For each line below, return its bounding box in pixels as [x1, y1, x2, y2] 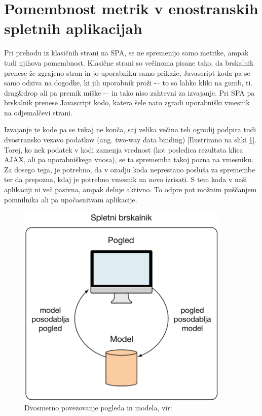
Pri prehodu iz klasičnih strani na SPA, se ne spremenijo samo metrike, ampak [4, 47, 249, 58]
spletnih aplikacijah [4, 18, 142, 39]
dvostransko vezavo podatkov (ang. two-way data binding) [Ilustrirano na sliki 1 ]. [4, 134, 257, 145]
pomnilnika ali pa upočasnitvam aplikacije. [4, 194, 137, 204]
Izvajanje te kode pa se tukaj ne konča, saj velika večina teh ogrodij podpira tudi [4, 124, 256, 135]
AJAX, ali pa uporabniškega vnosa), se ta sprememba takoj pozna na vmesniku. [4, 154, 253, 165]
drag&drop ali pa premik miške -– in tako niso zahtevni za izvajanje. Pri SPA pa [4, 87, 255, 98]
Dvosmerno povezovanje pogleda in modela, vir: [24, 402, 172, 413]
